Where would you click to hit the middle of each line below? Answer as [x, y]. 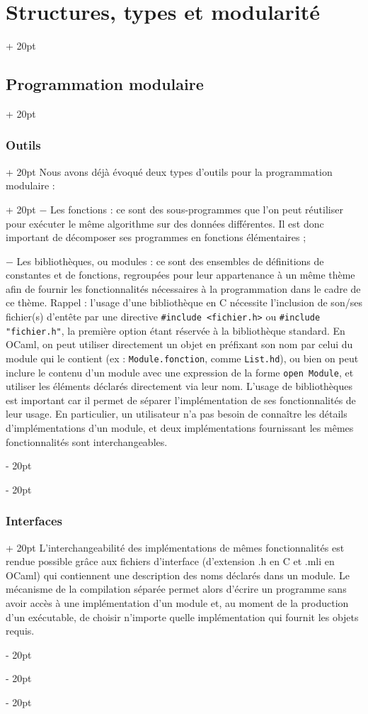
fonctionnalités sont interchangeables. [87, 441]
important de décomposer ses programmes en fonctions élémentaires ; [156, 237]
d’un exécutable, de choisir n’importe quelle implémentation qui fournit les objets [182, 617]
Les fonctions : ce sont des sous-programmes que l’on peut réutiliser [197, 209]
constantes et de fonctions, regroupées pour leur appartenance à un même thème [180, 275]
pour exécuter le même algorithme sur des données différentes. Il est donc [165, 223]
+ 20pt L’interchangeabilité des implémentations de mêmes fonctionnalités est [175, 547]
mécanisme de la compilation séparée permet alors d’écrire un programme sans [176, 589]
